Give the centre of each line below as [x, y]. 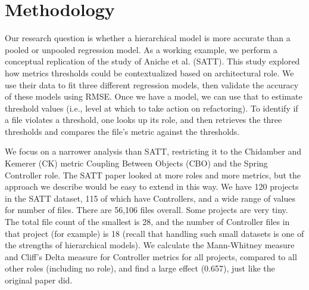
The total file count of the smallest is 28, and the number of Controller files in [147, 222]
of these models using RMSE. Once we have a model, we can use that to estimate [154, 96]
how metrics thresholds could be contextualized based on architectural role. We [149, 72]
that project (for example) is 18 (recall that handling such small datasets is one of [154, 233]
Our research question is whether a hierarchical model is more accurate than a [148, 38]
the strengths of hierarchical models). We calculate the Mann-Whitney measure [150, 245]
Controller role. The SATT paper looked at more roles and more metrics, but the [153, 175]
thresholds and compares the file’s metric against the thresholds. [122, 131]
